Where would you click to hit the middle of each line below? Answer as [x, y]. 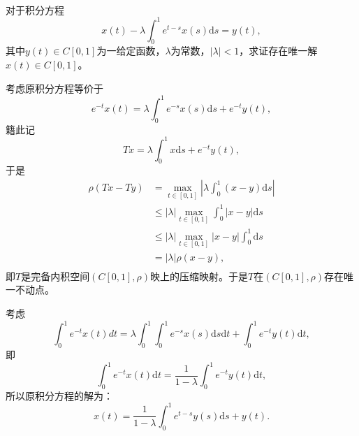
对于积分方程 [35, 9]
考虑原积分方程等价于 [54, 88]
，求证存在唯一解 [278, 51]
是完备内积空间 [56, 276]
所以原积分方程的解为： [59, 395]
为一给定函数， [131, 51]
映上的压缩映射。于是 [199, 276]
